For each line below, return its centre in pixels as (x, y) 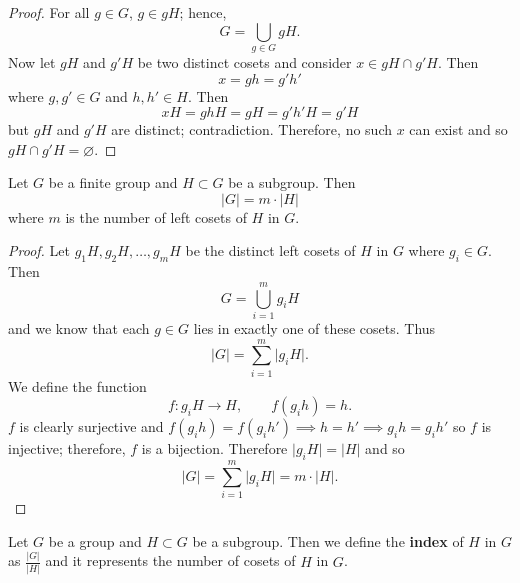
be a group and (95, 540)
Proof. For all (49, 12)
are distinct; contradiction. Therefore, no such (251, 129)
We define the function (77, 385)
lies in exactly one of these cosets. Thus (314, 328)
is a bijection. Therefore (214, 448)
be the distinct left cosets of (270, 250)
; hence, (203, 12)
